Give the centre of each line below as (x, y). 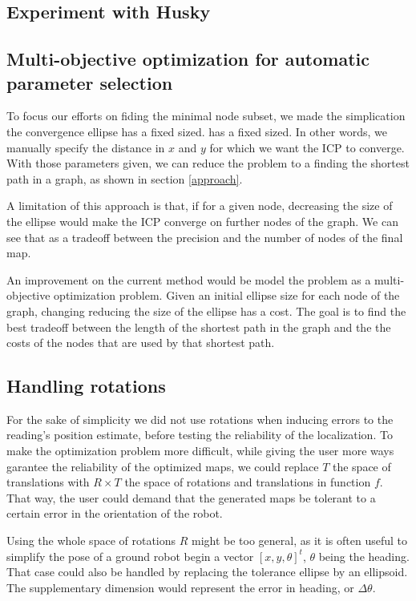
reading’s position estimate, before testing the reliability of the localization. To (200, 435)
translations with (48, 482)
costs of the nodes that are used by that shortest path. (141, 343)
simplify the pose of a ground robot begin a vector (130, 556)
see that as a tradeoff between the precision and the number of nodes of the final (205, 237)
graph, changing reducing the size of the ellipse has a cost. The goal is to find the (206, 311)
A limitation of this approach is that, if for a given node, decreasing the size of (200, 206)
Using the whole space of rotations (91, 540)
